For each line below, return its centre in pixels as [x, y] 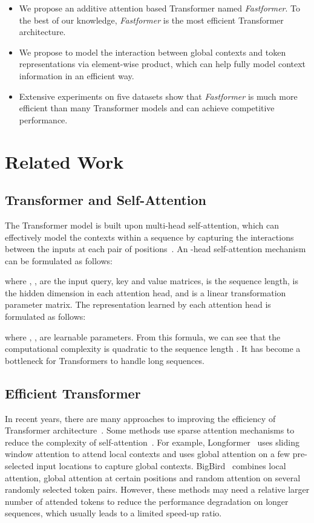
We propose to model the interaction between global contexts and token [152, 52]
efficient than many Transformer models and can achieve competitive [147, 108]
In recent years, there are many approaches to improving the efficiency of [140, 418]
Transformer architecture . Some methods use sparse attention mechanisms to [150, 430]
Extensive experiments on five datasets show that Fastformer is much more [158, 96]
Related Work [64, 161]
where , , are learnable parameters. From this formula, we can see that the [143, 336]
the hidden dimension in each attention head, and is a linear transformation [146, 292]
